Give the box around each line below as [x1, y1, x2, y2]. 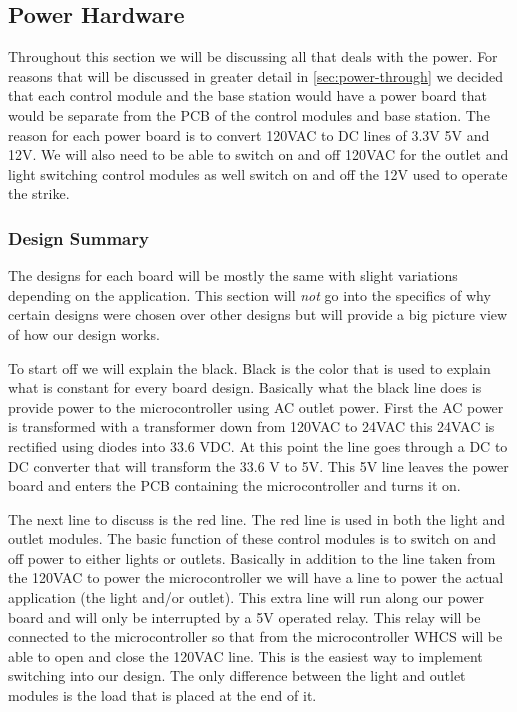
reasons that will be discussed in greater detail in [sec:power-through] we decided [8, 65, 503, 86]
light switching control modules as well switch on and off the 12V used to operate [8, 163, 508, 184]
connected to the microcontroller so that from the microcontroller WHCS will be [8, 626, 503, 647]
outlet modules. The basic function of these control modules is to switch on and [8, 528, 497, 549]
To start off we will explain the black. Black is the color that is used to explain [8, 357, 491, 378]
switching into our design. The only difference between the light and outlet [8, 665, 466, 686]
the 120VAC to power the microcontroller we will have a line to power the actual [8, 567, 504, 588]
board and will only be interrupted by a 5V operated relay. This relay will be [8, 606, 481, 627]
